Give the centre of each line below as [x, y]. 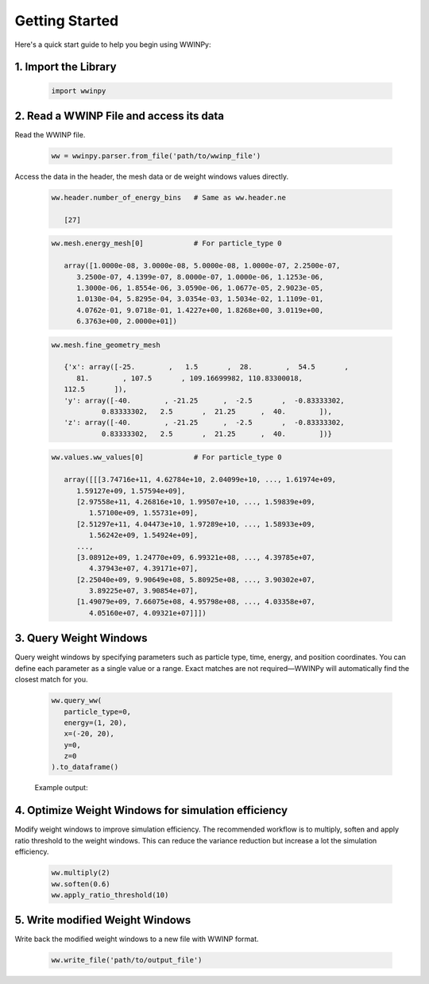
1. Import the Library [66, 67]
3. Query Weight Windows [81, 638]
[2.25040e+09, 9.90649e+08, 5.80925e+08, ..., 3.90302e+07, [196, 579]
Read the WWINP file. [50, 135]
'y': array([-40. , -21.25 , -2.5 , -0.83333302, [204, 400]
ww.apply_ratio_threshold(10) [110, 895]
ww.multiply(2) [81, 873]
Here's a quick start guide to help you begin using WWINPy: [113, 44]
